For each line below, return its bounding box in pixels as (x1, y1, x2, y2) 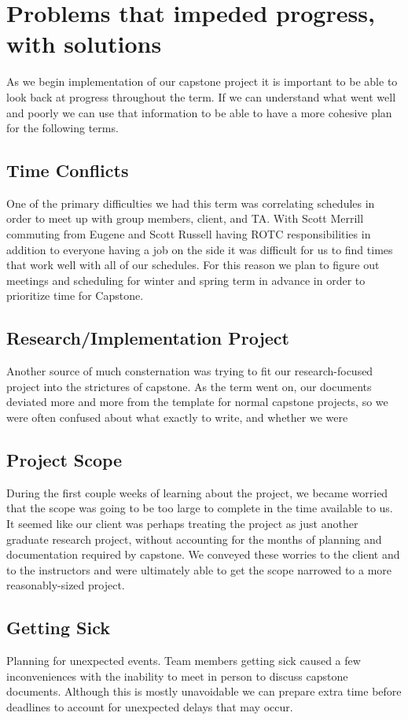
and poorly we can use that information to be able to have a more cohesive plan (6, 104, 392, 120)
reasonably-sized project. (6, 577, 125, 593)
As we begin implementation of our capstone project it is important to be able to (6, 73, 398, 90)
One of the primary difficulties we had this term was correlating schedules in (6, 194, 375, 211)
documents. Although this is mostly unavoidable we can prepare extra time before (6, 683, 402, 700)
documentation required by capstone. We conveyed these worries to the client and (6, 546, 400, 563)
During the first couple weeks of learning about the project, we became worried (6, 484, 388, 500)
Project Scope (6, 448, 123, 472)
